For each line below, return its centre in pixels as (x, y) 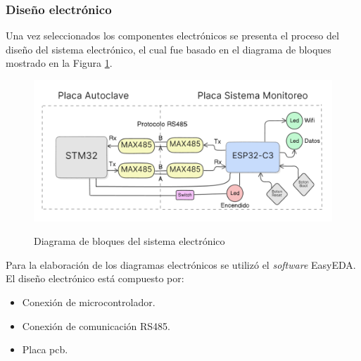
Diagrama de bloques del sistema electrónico (129, 241)
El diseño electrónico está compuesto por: (95, 278)
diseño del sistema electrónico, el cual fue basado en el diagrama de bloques (169, 49)
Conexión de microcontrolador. (89, 302)
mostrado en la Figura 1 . (59, 63)
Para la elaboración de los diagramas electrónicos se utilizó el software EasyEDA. (181, 264)
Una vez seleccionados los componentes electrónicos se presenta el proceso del (172, 36)
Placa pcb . (45, 349)
